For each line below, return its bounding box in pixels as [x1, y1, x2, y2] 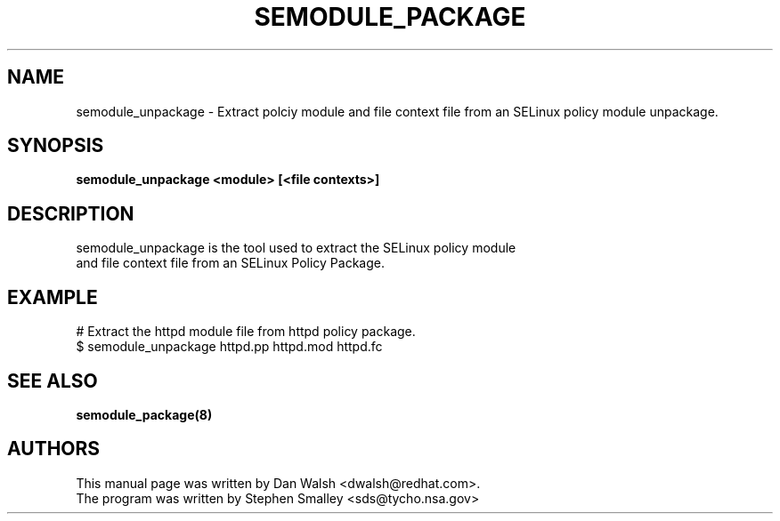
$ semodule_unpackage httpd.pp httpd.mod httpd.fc [76, 339, 383, 355]
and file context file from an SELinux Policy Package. [76, 255, 385, 271]
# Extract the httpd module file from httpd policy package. [76, 324, 416, 340]
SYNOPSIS [7, 134, 104, 157]
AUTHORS [7, 437, 101, 461]
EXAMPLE [7, 285, 98, 309]
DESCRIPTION [7, 202, 134, 225]
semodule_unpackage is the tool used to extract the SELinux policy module [76, 240, 516, 256]
